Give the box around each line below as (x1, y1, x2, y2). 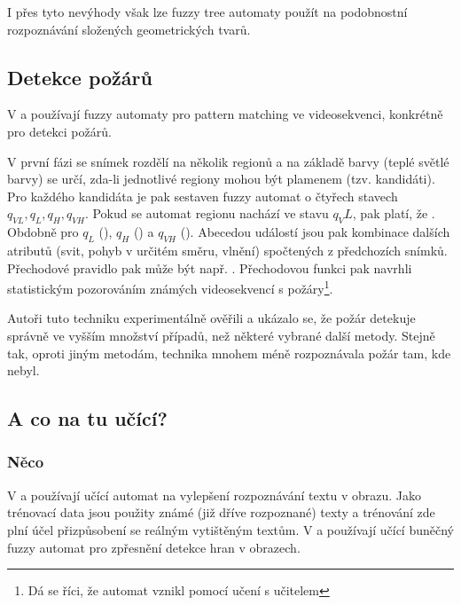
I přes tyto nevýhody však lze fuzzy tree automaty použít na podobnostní (7, 3, 408, 20)
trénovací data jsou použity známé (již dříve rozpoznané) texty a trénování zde (7, 503, 435, 522)
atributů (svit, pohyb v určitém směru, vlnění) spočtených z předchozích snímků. (7, 240, 448, 259)
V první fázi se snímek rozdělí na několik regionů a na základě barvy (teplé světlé (7, 152, 449, 170)
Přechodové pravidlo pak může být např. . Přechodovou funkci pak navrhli (7, 258, 412, 277)
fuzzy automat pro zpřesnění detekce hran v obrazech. (7, 538, 301, 556)
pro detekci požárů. (7, 122, 112, 140)
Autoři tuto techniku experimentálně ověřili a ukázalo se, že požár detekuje (7, 309, 416, 327)
